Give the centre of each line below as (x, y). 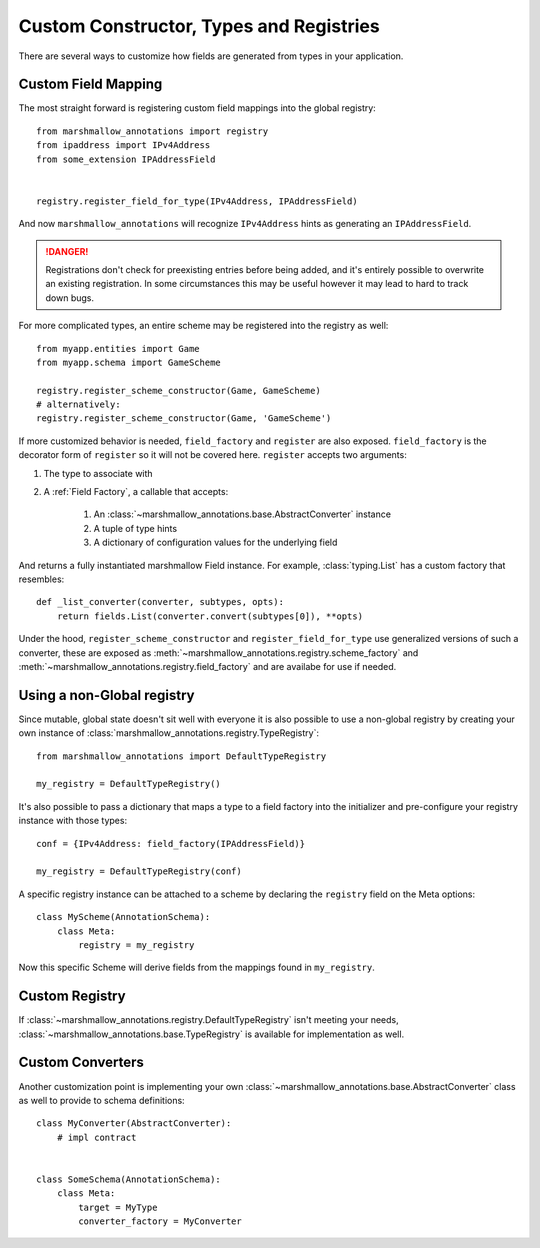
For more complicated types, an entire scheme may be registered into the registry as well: (203, 326)
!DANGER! (67, 251)
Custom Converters (81, 1062)
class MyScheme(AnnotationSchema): (123, 917)
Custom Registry (72, 996)
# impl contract (96, 1137)
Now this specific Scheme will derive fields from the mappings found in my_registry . (196, 967)
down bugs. (70, 297)
